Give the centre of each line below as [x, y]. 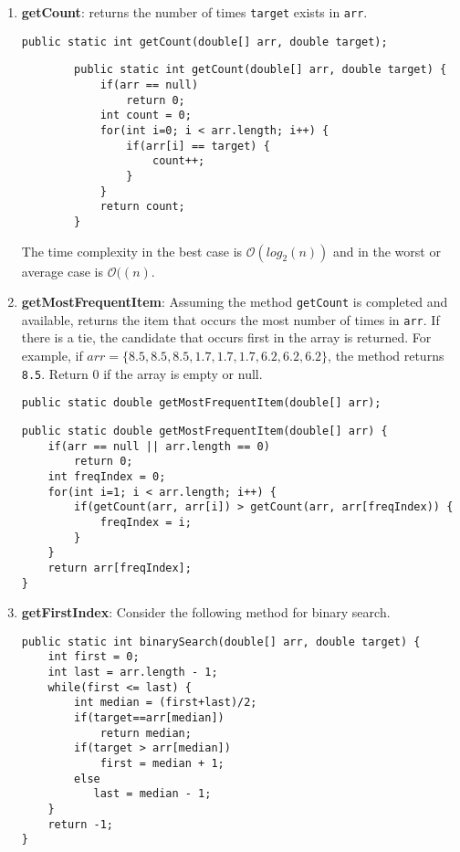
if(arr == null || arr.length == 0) [159, 446]
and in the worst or [387, 251]
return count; [142, 207]
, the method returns [386, 356]
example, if [52, 356]
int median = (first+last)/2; [166, 703]
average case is [63, 271]
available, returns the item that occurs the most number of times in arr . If [230, 319]
